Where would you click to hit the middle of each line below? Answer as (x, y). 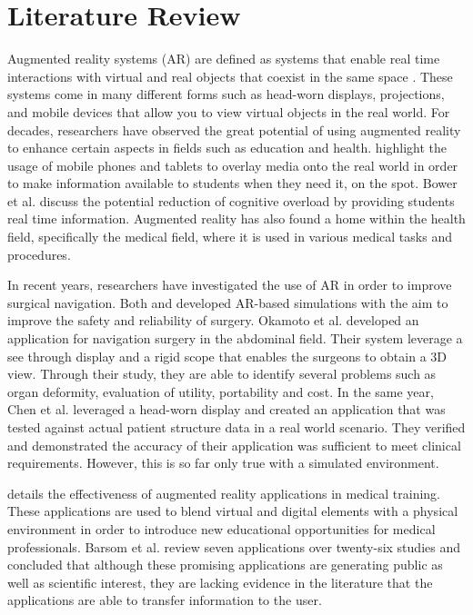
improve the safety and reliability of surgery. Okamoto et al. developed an (213, 320)
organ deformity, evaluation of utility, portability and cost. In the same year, (221, 391)
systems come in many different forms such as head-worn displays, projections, (226, 94)
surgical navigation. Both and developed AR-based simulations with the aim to (228, 302)
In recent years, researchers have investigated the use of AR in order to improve (230, 285)
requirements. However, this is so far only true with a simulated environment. (223, 463)
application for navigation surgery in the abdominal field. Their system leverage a (235, 338)
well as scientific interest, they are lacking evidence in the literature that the (220, 582)
